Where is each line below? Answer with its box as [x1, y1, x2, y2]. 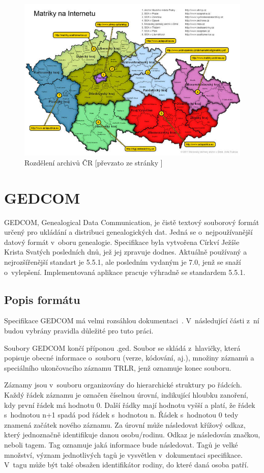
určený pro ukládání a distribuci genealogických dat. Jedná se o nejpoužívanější [4, 227, 253, 237]
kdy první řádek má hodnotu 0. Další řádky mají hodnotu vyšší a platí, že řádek [4, 399, 255, 410]
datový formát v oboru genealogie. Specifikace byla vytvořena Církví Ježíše [4, 236, 240, 247]
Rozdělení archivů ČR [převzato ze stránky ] [24, 157, 163, 168]
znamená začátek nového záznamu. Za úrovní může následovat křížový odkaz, [4, 419, 246, 430]
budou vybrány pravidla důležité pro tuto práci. [4, 325, 154, 336]
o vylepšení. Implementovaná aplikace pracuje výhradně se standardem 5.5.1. [4, 266, 246, 277]
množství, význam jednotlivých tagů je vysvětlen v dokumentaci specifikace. [4, 449, 243, 460]
